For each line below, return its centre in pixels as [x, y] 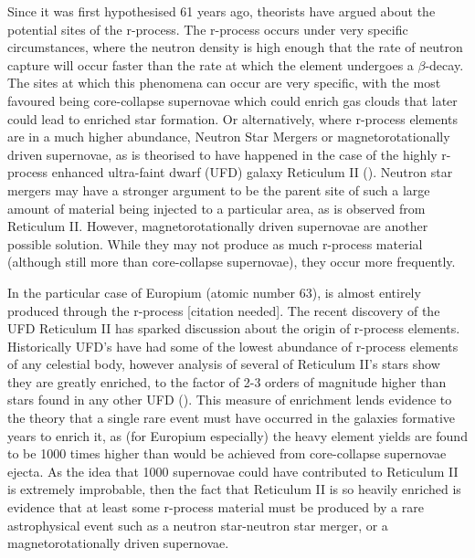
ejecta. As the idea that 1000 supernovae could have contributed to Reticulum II [233, 471]
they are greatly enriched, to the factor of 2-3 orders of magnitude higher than [227, 381]
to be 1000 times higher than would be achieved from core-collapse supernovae [227, 453]
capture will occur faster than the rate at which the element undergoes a [211, 64]
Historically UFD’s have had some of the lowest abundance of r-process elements [233, 346]
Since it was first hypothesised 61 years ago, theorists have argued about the [222, 11]
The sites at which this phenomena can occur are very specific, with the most [224, 83]
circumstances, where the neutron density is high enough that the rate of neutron [235, 47]
